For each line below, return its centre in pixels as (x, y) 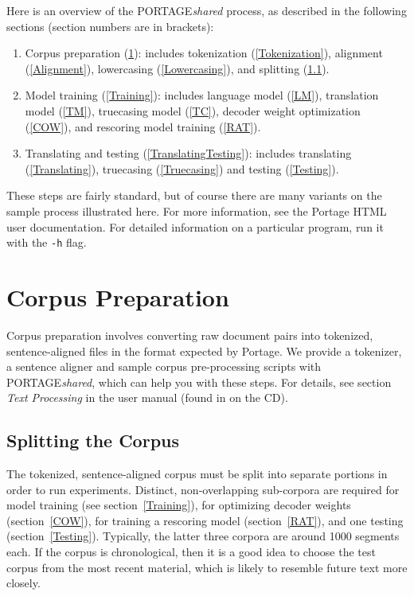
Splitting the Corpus (93, 440)
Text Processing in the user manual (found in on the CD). (147, 397)
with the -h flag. (47, 242)
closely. (23, 583)
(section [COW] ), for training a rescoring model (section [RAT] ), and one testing (205, 520)
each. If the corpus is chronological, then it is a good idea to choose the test (191, 552)
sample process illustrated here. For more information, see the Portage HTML (197, 210)
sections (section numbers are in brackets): (110, 26)
